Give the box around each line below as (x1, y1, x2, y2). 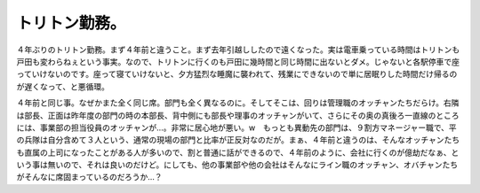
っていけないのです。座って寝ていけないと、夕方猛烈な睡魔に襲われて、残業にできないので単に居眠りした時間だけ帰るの (16, 69, 458, 80)
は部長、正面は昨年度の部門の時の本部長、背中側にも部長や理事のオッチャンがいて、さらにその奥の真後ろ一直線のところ (16, 110, 460, 120)
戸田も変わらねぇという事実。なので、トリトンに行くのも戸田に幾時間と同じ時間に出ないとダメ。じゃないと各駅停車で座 (16, 56, 460, 66)
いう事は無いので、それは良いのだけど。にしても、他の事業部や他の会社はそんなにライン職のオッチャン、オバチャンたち (16, 159, 459, 170)
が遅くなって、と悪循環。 (16, 81, 110, 92)
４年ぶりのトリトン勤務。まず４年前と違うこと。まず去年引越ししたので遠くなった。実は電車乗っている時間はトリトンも (16, 44, 460, 55)
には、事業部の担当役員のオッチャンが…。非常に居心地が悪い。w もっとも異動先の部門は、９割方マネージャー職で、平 (16, 122, 457, 133)
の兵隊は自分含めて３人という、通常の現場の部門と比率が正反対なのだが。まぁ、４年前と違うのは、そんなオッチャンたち (16, 135, 460, 145)
